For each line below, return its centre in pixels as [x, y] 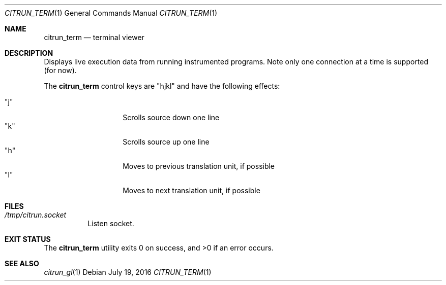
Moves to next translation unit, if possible [191, 190]
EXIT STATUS [28, 239]
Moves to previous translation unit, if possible [199, 166]
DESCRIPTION [29, 53]
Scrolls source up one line [166, 142]
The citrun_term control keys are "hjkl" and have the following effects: [162, 86]
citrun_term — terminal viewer [94, 37]
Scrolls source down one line [171, 117]
